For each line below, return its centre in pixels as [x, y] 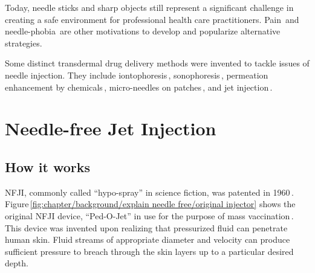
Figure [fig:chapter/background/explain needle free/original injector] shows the [150, 204]
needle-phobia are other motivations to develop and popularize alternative [143, 31]
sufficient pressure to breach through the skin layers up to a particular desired [149, 251]
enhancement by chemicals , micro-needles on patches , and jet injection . [139, 87]
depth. [17, 263]
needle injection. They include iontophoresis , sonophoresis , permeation [137, 75]
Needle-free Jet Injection [111, 128]
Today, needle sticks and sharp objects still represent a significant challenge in [149, 7]
